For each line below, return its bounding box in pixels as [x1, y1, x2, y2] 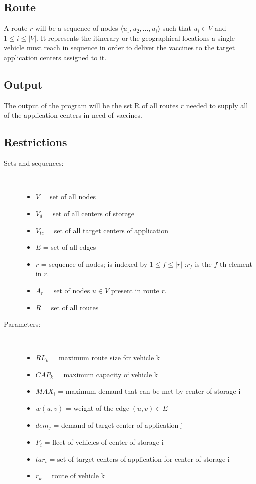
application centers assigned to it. [4, 52, 107, 62]
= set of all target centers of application [46, 225, 169, 235]
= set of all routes [43, 302, 99, 312]
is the [195, 258, 212, 269]
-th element [217, 258, 252, 269]
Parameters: [4, 319, 41, 329]
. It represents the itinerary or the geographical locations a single [36, 32, 235, 43]
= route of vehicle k [44, 470, 105, 481]
